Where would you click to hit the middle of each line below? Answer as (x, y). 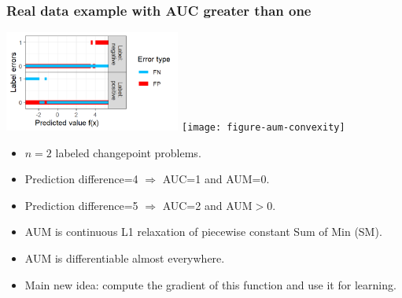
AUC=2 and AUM (207, 205)
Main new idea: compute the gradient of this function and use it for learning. (210, 284)
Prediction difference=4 (81, 179)
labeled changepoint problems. (128, 152)
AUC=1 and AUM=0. (216, 179)
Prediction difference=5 (81, 205)
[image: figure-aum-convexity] (264, 128)
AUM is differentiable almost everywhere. (125, 258)
